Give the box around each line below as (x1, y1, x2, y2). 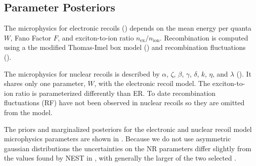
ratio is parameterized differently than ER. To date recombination (15, 87, 216, 98)
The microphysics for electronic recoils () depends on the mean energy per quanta (4, 23, 252, 33)
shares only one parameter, (4, 78, 85, 88)
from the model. (4, 107, 53, 117)
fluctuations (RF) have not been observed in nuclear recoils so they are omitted (4, 97, 245, 108)
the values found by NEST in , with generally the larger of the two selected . (4, 153, 236, 163)
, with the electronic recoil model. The (94, 78, 211, 88)
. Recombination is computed (160, 32, 249, 42)
